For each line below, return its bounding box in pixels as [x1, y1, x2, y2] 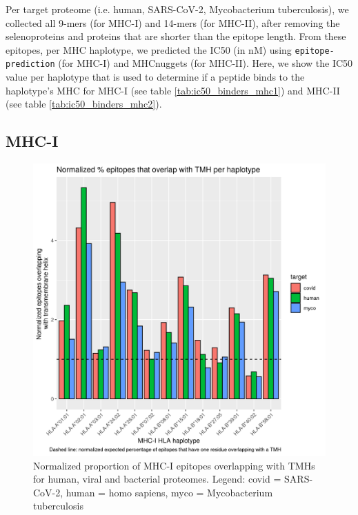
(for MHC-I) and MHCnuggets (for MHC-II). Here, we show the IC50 [58, 56, 353, 70]
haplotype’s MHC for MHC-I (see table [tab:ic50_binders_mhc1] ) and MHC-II [6, 83, 340, 97]
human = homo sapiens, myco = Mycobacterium [66, 485, 273, 499]
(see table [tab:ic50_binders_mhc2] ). [6, 97, 162, 111]
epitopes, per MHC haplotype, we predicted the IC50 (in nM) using [6, 42, 292, 57]
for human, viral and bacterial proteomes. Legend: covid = [33, 472, 281, 486]
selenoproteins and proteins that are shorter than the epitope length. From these [6, 29, 346, 43]
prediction [6, 59, 55, 70]
